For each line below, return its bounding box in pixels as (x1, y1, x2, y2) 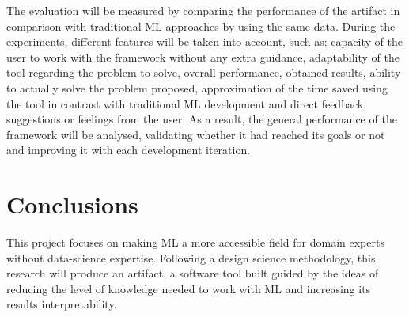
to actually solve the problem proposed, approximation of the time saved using (6, 79, 388, 96)
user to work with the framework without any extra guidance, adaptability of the (6, 48, 400, 65)
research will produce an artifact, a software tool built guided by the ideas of (6, 265, 379, 281)
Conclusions (6, 188, 138, 221)
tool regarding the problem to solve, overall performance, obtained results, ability (6, 64, 401, 81)
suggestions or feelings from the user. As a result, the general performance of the (6, 111, 397, 127)
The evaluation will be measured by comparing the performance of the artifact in (6, 2, 400, 18)
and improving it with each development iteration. (6, 142, 251, 158)
